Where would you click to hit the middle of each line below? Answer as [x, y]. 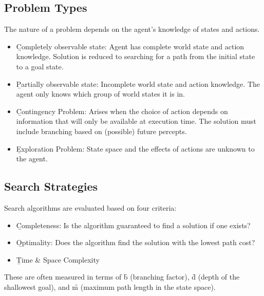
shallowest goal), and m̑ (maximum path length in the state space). [110, 286]
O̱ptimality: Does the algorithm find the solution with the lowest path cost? [136, 242]
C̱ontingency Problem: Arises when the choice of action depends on [122, 111]
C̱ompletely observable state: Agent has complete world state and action [130, 46]
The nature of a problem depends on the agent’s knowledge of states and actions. [132, 29]
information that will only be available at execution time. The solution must [136, 121]
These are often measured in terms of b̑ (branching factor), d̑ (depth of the [122, 277]
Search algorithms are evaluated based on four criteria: [90, 207]
